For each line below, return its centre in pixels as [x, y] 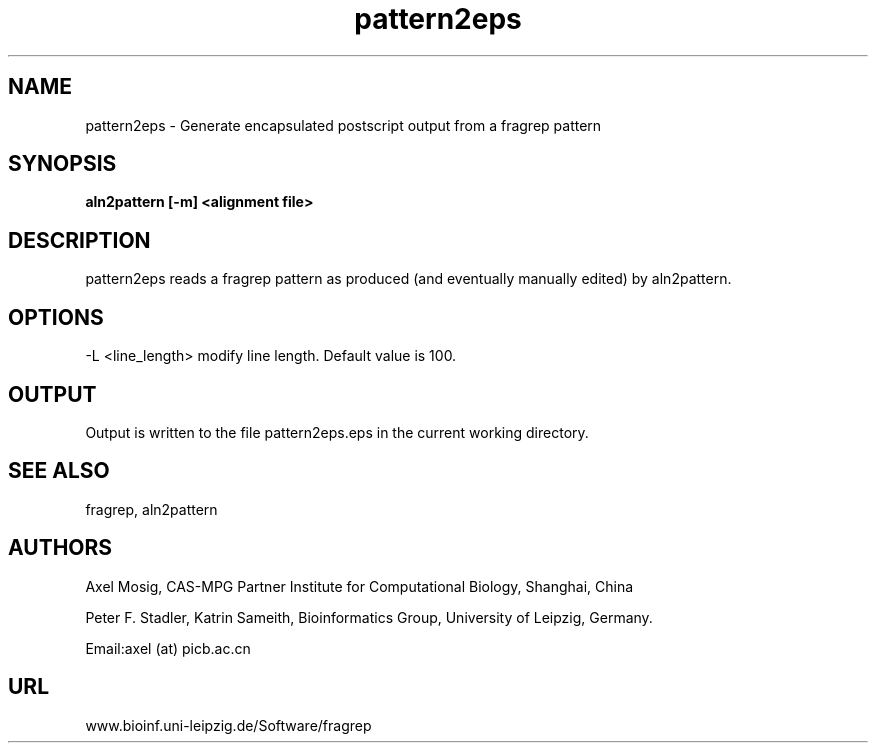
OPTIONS [56, 317]
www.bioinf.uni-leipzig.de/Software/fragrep [228, 725]
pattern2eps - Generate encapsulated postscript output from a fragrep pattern [343, 125]
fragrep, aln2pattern [151, 509]
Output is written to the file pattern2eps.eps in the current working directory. [337, 432]
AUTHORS [60, 548]
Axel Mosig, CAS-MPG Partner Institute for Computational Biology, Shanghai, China [359, 586]
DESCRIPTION [79, 240]
